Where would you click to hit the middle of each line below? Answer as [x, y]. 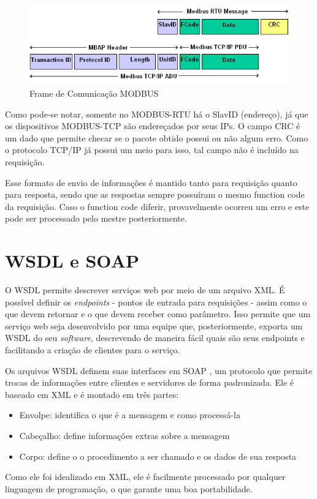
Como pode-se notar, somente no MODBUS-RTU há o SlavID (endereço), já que [157, 114]
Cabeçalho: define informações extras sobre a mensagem [124, 436]
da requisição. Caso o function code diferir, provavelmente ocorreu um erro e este [157, 206]
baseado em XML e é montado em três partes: [92, 394]
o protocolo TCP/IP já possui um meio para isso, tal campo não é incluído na [152, 150]
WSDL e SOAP [72, 261]
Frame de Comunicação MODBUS [94, 93]
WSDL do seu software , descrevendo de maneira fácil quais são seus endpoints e [155, 338]
